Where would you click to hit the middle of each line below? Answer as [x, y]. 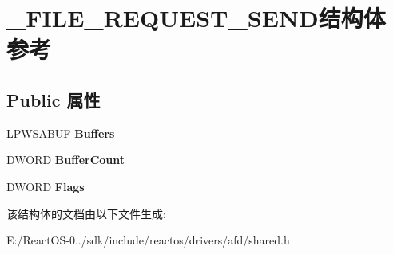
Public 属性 [54, 99]
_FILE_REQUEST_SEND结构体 [196, 18]
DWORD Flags [46, 186]
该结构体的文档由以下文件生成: [86, 213]
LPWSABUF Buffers [61, 133]
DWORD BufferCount [66, 160]
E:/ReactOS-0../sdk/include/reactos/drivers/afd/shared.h [148, 240]
